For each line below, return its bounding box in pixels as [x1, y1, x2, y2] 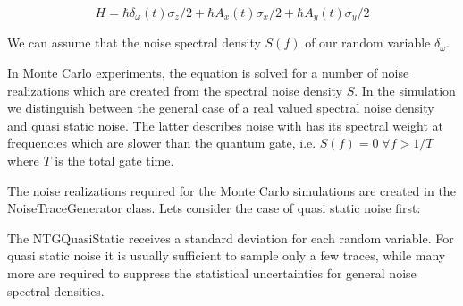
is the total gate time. [55, 151, 174, 170]
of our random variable [305, 33, 431, 52]
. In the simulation [354, 81, 456, 99]
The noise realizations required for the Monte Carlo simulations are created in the [7, 181, 456, 200]
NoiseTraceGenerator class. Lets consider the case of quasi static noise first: [7, 199, 421, 217]
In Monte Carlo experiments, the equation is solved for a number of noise [7, 64, 409, 82]
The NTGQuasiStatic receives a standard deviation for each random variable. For [7, 228, 454, 247]
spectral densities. [7, 281, 105, 300]
